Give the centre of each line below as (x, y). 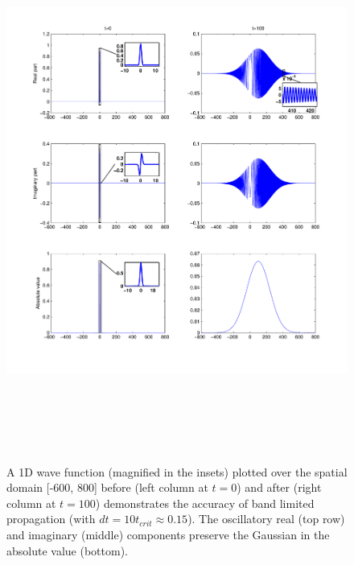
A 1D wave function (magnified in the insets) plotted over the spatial (177, 471)
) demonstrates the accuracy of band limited (205, 503)
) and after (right (279, 487)
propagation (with (51, 519)
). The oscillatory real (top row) (266, 519)
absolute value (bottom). (67, 550)
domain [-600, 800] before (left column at (107, 487)
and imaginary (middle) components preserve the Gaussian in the (168, 534)
